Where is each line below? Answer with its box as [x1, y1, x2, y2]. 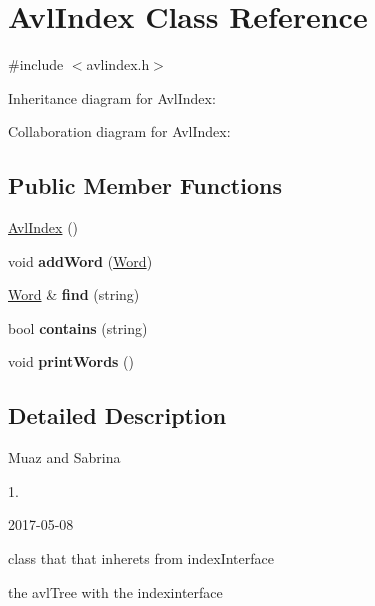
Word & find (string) [8, 284, 140, 305]
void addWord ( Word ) [8, 250, 153, 271]
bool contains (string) [8, 317, 148, 338]
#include [8, 54, 64, 75]
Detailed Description [8, 400, 227, 431]
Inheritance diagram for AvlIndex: [8, 87, 216, 108]
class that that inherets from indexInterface [8, 548, 274, 569]
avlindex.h [86, 54, 150, 75]
